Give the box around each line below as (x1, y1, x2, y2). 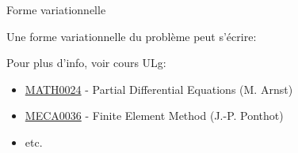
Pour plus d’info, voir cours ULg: (6, 54, 166, 71)
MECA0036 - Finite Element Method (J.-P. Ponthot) (25, 107, 284, 124)
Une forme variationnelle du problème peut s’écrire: (6, 28, 257, 44)
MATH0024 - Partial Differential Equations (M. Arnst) (25, 80, 293, 97)
